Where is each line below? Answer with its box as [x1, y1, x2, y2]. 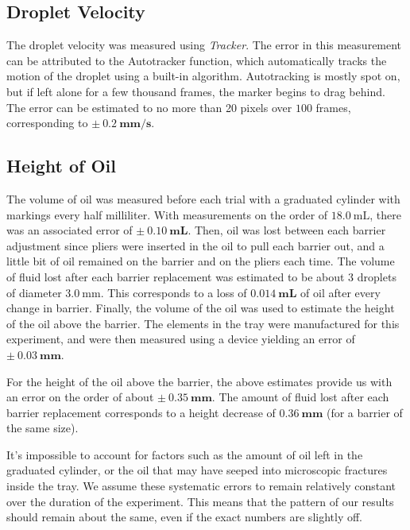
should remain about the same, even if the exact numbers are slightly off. [6, 509, 363, 525]
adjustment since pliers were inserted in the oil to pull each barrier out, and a [6, 237, 385, 253]
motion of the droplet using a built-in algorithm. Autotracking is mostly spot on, [6, 68, 400, 84]
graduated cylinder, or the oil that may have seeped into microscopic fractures [6, 462, 388, 478]
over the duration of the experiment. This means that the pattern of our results [6, 493, 394, 509]
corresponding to [6, 114, 88, 131]
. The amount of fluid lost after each [211, 389, 389, 405]
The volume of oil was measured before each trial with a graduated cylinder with [6, 190, 400, 207]
